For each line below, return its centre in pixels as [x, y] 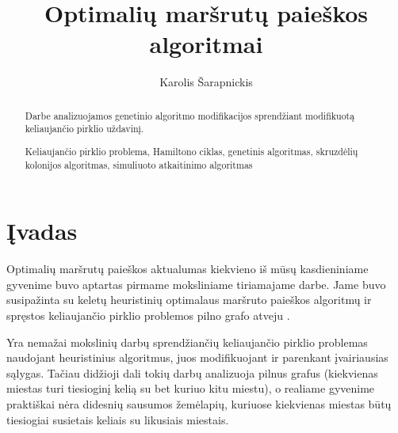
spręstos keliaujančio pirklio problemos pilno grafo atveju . [148, 315]
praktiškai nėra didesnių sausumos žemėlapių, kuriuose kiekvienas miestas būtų [199, 403]
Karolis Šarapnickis [206, 82]
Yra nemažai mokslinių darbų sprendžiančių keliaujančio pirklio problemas [187, 342]
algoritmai [206, 44]
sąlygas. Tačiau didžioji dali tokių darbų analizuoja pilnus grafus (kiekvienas [192, 372]
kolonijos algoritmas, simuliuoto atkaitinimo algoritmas [139, 164]
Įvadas [42, 231]
